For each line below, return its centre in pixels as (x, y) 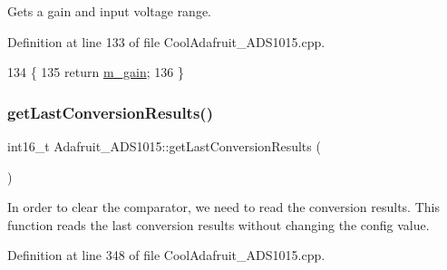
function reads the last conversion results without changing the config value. (219, 224)
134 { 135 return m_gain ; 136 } (96, 72)
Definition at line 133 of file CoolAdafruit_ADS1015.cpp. (166, 41)
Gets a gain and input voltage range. (110, 11)
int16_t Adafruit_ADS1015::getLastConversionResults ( (164, 146)
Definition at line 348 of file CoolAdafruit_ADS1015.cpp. (166, 255)
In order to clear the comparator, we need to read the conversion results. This (223, 207)
